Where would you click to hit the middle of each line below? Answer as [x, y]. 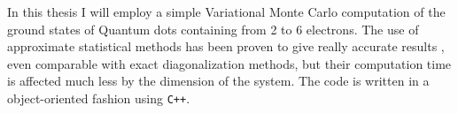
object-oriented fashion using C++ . [99, 98]
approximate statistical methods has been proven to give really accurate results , [226, 46]
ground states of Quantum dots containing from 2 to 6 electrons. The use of [213, 29]
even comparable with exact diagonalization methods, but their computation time [229, 63]
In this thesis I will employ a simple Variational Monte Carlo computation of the [226, 11]
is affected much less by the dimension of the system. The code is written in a [218, 81]
